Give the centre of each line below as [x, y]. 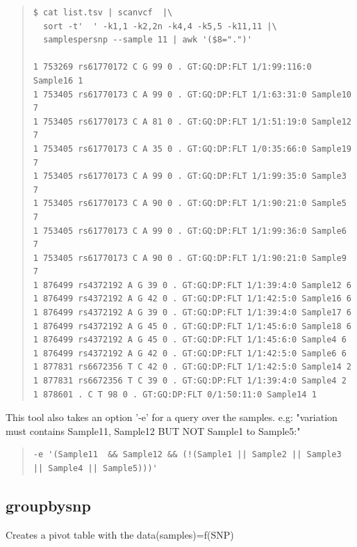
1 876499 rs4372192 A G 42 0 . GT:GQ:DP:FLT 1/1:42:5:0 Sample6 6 [190, 353]
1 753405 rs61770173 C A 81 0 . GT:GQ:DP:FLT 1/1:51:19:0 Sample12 [192, 121]
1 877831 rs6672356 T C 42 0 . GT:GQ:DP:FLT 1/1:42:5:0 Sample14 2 [192, 367]
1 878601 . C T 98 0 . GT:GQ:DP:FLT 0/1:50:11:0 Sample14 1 [175, 394]
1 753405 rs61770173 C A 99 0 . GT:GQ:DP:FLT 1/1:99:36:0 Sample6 [190, 231]
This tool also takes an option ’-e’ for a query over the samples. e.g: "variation [172, 417]
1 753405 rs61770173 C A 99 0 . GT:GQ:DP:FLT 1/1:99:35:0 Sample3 [190, 176]
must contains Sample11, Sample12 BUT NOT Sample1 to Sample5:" [153, 430]
